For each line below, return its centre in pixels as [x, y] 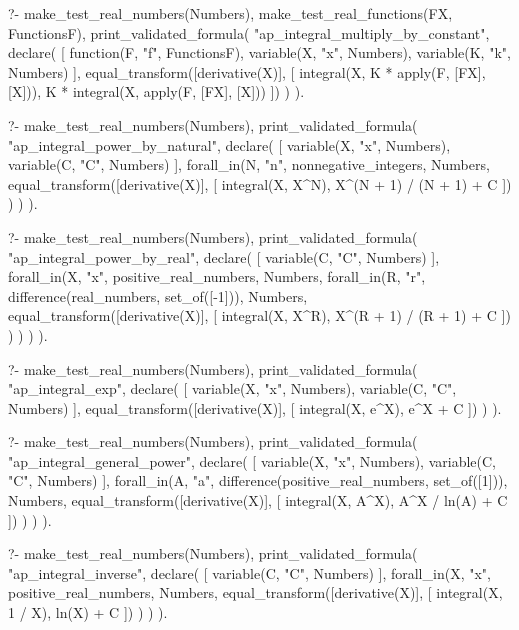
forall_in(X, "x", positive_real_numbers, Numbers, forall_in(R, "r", [217, 276]
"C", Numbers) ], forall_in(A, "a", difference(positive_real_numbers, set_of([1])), [258, 480]
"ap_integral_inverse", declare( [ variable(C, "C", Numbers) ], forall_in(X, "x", [249, 572]
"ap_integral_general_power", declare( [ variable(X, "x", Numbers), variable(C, [252, 460]
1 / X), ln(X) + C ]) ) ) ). [88, 612]
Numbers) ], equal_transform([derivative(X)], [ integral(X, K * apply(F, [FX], [247, 71]
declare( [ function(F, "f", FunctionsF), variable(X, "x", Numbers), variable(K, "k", [259, 52]
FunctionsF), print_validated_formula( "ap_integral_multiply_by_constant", [249, 32]
